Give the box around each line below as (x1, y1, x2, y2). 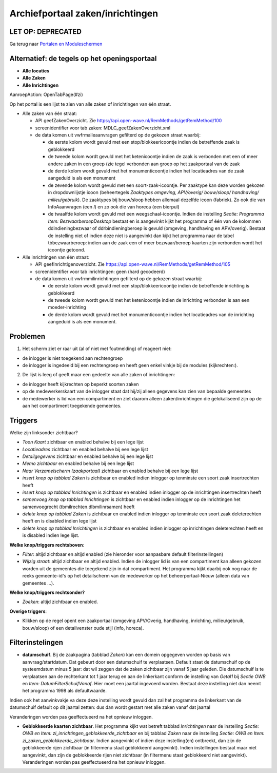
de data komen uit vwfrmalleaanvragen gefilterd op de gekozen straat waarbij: (35, 132, 201, 138)
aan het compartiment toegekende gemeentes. (22, 402, 122, 409)
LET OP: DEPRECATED (9, 27, 82, 36)
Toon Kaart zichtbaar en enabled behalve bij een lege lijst (22, 439, 144, 445)
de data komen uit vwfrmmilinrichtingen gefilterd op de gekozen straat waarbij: (35, 275, 202, 282)
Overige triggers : (9, 608, 47, 614)
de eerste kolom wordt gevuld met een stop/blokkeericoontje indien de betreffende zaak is (48, 139, 240, 145)
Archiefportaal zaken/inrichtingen (9, 8, 159, 19)
